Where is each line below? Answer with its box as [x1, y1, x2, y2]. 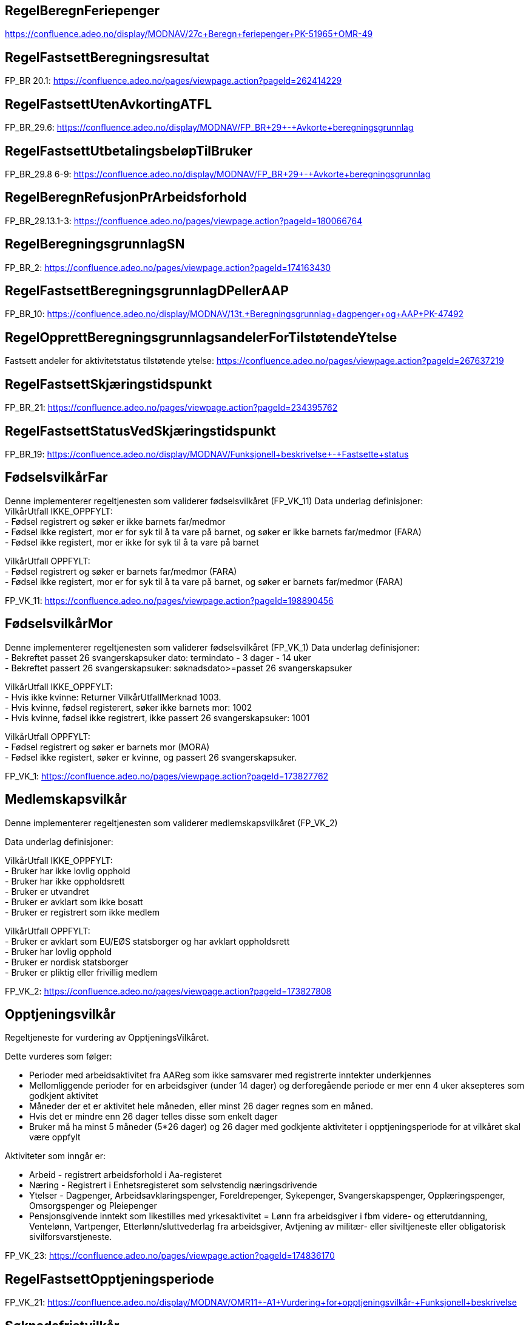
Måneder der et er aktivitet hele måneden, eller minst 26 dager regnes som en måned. [29, 1101, 373, 1112]
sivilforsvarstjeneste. [29, 1231, 112, 1242]
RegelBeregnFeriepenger [5, 3, 160, 18]
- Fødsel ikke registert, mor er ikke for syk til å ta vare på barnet [5, 536, 259, 547]
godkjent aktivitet [29, 1090, 98, 1101]
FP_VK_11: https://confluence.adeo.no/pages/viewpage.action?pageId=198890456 [5, 595, 334, 606]
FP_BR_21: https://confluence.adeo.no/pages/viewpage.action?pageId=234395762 [5, 402, 338, 413]
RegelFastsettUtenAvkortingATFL [5, 96, 212, 112]
